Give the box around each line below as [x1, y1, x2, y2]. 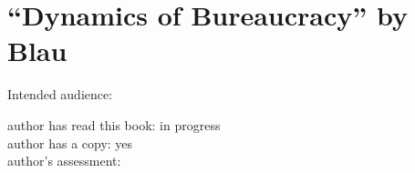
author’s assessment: [7, 151, 121, 170]
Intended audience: [7, 85, 113, 104]
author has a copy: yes [7, 133, 133, 152]
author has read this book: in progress [7, 115, 221, 134]
